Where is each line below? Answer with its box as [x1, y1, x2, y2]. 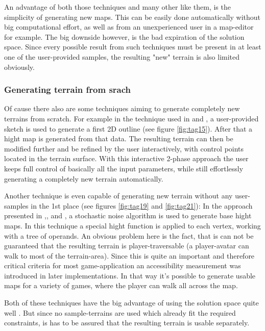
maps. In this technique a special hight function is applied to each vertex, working [4, 220, 261, 231]
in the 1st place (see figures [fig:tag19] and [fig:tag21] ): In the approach [31, 200, 253, 211]
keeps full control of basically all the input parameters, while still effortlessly [4, 163, 244, 173]
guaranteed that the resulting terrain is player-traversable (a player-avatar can [4, 240, 249, 251]
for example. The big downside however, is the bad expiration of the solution [4, 31, 245, 42]
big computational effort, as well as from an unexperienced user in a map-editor [4, 21, 254, 32]
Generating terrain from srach [4, 83, 131, 96]
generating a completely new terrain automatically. [4, 173, 163, 184]
